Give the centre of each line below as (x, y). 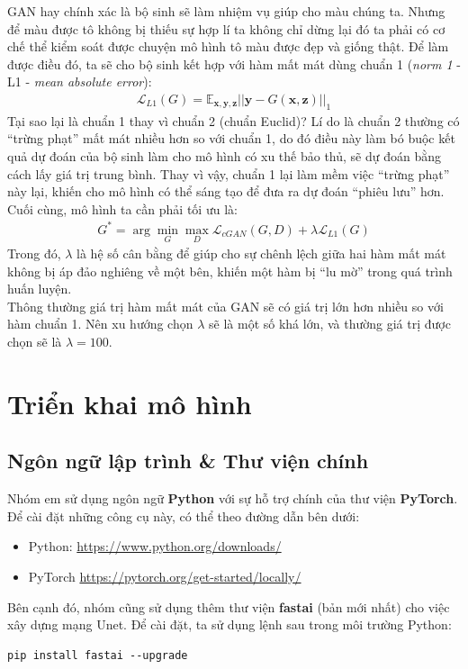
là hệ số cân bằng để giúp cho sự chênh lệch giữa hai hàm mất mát (261, 253)
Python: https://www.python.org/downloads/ (155, 546)
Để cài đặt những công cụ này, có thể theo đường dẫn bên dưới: (184, 515)
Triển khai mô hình (130, 403)
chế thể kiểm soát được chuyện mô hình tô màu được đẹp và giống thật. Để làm (228, 46)
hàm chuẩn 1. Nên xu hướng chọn (100, 324)
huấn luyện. (40, 289)
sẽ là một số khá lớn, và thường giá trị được (330, 324)
